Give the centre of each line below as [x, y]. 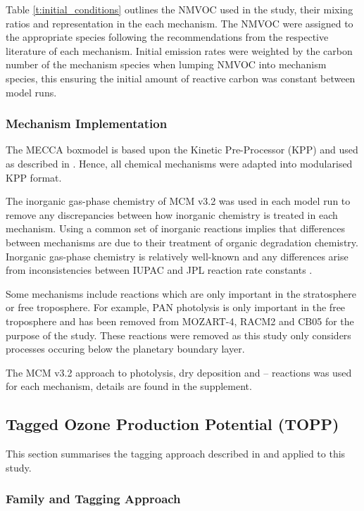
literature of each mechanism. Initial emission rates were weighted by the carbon [179, 50]
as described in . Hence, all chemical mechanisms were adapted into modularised [179, 163]
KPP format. [34, 177]
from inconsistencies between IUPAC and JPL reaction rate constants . [159, 270]
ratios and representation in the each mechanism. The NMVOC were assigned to [180, 23]
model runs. [31, 92]
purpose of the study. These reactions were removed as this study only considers [178, 335]
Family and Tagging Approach [93, 499]
